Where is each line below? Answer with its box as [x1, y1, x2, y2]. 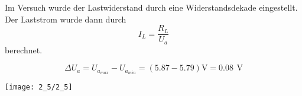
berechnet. [5, 43, 43, 56]
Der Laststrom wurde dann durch [5, 12, 126, 25]
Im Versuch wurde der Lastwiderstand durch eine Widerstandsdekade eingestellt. [5, 1, 298, 13]
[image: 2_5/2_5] [5, 83, 73, 92]
